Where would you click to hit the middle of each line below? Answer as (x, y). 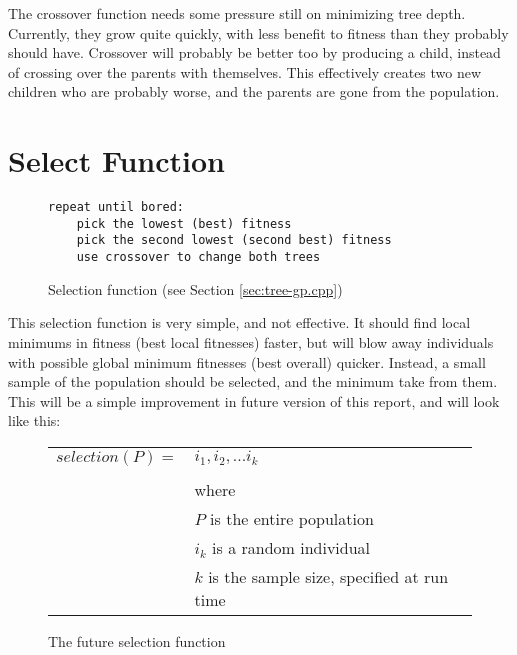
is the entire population (292, 518)
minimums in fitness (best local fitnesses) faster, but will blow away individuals (251, 341)
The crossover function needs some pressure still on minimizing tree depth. (237, 13)
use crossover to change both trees (198, 257)
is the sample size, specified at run (328, 576)
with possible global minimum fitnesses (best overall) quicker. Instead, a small (247, 361)
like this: (34, 420)
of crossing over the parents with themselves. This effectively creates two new (245, 71)
